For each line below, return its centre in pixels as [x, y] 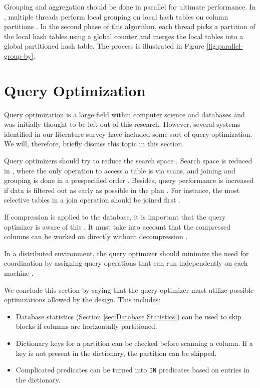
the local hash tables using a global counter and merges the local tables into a [124, 36]
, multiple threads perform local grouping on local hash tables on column [116, 16]
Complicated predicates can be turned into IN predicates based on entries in [133, 370]
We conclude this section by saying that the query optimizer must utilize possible [129, 289]
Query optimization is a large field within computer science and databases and [124, 114]
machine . [19, 273]
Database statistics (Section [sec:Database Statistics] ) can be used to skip [128, 316]
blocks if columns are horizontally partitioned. [86, 326]
